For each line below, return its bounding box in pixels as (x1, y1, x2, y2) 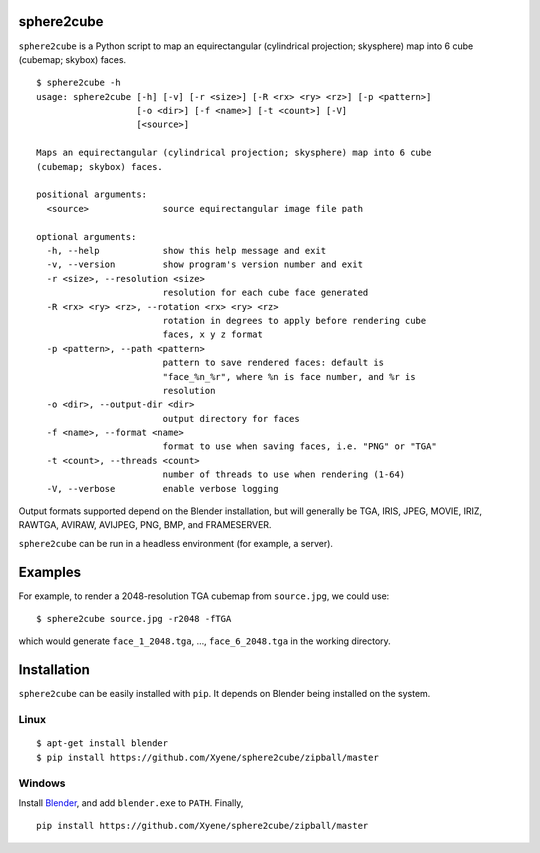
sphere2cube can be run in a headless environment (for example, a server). (18, 537, 334, 549)
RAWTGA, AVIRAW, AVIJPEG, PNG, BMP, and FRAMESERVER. (18, 519, 272, 531)
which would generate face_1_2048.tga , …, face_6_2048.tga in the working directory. (18, 635, 392, 647)
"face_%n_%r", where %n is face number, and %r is (162, 371, 416, 382)
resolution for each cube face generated (162, 287, 369, 299)
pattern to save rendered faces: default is (162, 357, 385, 369)
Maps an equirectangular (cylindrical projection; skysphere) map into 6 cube (36, 147, 432, 159)
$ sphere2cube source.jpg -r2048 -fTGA (36, 613, 232, 625)
